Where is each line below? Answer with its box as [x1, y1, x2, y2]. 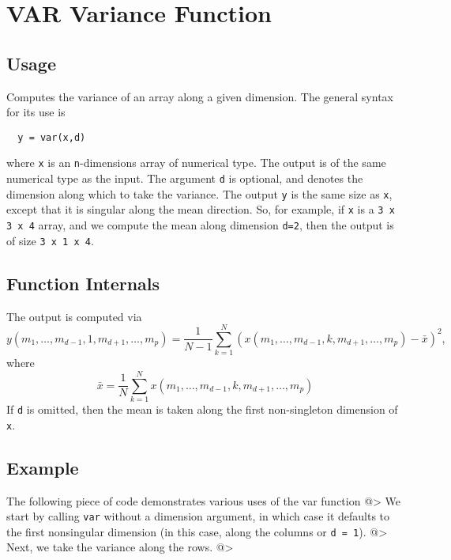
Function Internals [6, 271, 160, 295]
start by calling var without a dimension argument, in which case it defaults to [6, 508, 390, 524]
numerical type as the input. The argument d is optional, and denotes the [6, 170, 363, 187]
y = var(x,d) [17, 131, 86, 143]
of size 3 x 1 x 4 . [6, 232, 94, 248]
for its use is [6, 104, 66, 120]
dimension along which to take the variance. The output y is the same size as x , [6, 185, 393, 202]
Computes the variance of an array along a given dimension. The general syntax [6, 88, 393, 104]
